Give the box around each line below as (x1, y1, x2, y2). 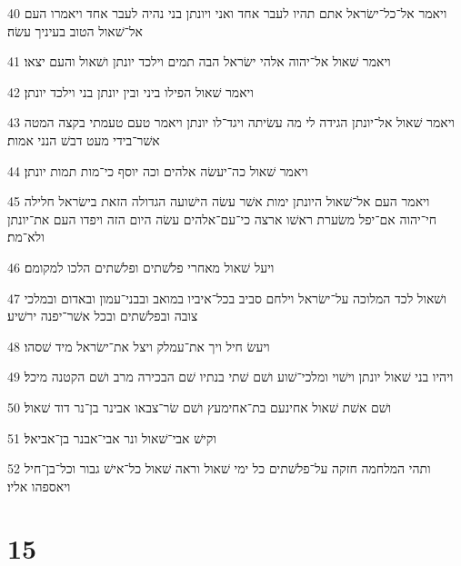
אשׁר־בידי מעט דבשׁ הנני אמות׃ (7, 130, 160, 149)
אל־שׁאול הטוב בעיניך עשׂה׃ (7, 21, 143, 40)
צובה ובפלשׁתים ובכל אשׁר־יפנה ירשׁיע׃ (7, 306, 198, 325)
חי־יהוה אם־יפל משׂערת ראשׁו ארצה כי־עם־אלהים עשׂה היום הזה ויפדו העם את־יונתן (7, 209, 437, 228)
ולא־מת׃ (7, 227, 45, 246)
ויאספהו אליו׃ (7, 476, 71, 495)
